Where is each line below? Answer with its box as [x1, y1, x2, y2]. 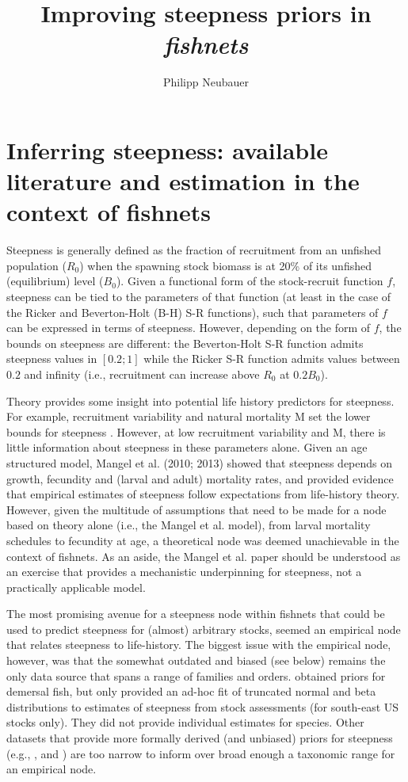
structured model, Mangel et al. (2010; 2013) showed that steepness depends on [6, 454, 393, 471]
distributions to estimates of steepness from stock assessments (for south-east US [6, 698, 399, 715]
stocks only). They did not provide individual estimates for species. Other [6, 714, 364, 731]
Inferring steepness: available [6, 133, 328, 166]
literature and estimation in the [6, 165, 360, 197]
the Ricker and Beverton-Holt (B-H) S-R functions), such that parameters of [6, 303, 379, 320]
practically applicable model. [6, 578, 146, 595]
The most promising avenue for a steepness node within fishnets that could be [6, 605, 385, 622]
